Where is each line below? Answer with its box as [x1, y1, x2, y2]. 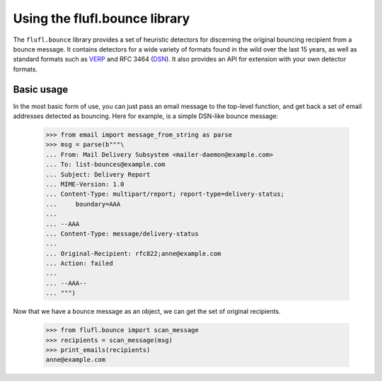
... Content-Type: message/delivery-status [45, 230, 199, 238]
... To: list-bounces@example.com [45, 160, 166, 169]
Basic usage [13, 83, 69, 95]
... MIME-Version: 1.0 [45, 180, 125, 188]
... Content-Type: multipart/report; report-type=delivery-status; [45, 190, 285, 198]
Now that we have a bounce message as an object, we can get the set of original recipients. [13, 307, 281, 316]
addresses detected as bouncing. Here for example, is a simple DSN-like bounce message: [13, 112, 279, 120]
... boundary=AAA [45, 200, 121, 208]
